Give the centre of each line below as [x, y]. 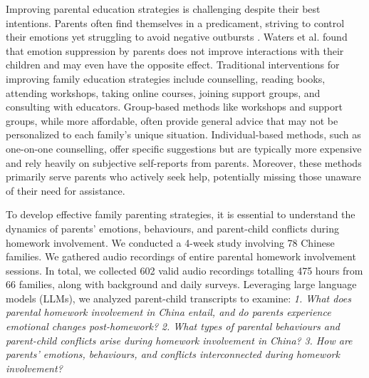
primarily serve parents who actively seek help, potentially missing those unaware [183, 177]
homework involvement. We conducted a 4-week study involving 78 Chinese [170, 242]
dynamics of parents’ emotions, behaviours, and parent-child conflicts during [173, 228]
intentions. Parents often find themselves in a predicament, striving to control [175, 22]
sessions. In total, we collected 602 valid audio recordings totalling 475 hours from [184, 270]
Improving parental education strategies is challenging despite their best [163, 9]
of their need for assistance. [66, 190]
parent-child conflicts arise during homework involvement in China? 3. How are [179, 340]
